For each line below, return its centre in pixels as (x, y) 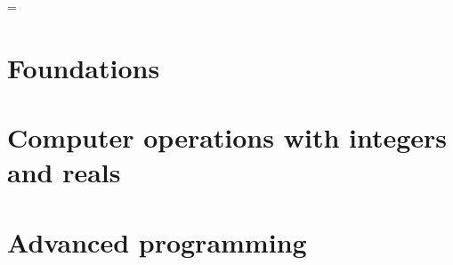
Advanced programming (157, 241)
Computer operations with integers (227, 137)
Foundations (84, 67)
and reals (64, 172)
